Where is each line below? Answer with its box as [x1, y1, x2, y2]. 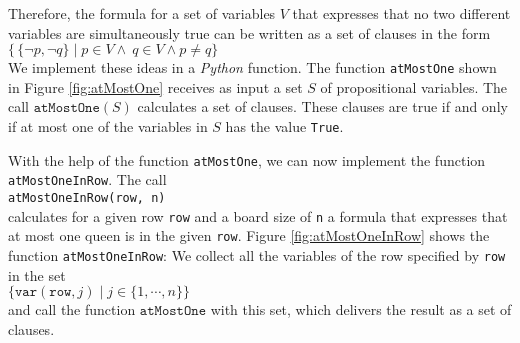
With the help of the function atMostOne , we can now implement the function [8, 149, 486, 170]
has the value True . [225, 116, 344, 137]
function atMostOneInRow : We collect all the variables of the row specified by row [8, 244, 506, 265]
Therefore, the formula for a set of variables [8, 3, 276, 23]
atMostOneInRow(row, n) [8, 191, 166, 205]
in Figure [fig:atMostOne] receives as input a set [8, 76, 303, 97]
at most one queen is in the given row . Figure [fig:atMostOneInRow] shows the [8, 225, 490, 246]
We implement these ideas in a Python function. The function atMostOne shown [8, 57, 497, 78]
